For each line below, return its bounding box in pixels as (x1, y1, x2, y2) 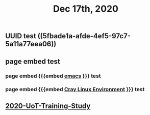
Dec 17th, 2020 (53, 3, 119, 15)
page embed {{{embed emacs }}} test (5, 72, 101, 79)
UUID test (5, 32, 37, 41)
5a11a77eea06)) (5, 40, 57, 48)
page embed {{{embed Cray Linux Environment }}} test (5, 86, 145, 93)
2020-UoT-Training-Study (5, 101, 91, 110)
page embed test (5, 57, 60, 66)
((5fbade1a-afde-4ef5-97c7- (37, 32, 131, 41)
